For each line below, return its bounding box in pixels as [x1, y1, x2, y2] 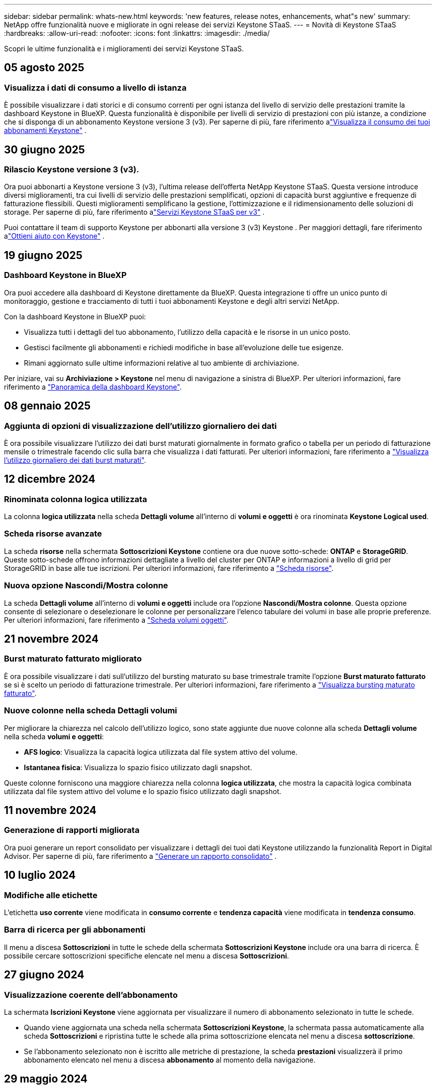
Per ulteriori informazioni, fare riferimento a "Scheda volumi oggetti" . [4, 615, 229, 624]
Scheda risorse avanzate [4, 529, 102, 539]
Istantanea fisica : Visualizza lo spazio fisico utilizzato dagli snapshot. [24, 763, 252, 772]
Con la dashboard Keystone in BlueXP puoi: [4, 312, 146, 321]
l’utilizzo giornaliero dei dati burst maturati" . [4, 455, 146, 464]
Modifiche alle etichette [4, 890, 98, 900]
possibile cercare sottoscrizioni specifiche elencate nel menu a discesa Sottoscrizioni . [4, 951, 289, 960]
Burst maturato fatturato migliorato [4, 654, 142, 664]
